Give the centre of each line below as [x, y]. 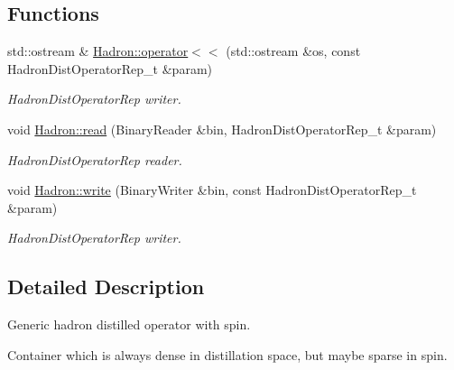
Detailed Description [106, 287]
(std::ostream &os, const [293, 51]
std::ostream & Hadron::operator [98, 51]
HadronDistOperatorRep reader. [95, 159]
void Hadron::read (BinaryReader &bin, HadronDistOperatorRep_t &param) [222, 129]
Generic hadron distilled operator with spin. [129, 324]
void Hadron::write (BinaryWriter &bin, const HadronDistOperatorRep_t [212, 190]
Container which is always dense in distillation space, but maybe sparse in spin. [227, 354]
